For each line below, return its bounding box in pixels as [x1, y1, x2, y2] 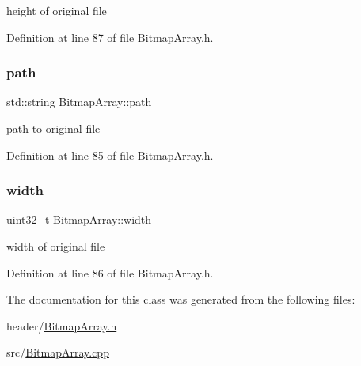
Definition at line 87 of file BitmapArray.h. [6, 28, 214, 45]
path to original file [6, 120, 101, 136]
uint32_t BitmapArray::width [6, 211, 152, 228]
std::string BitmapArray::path [6, 93, 152, 110]
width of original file [6, 238, 105, 254]
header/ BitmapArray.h [6, 317, 117, 334]
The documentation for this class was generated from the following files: [6, 291, 355, 308]
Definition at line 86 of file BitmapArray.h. [6, 264, 214, 281]
